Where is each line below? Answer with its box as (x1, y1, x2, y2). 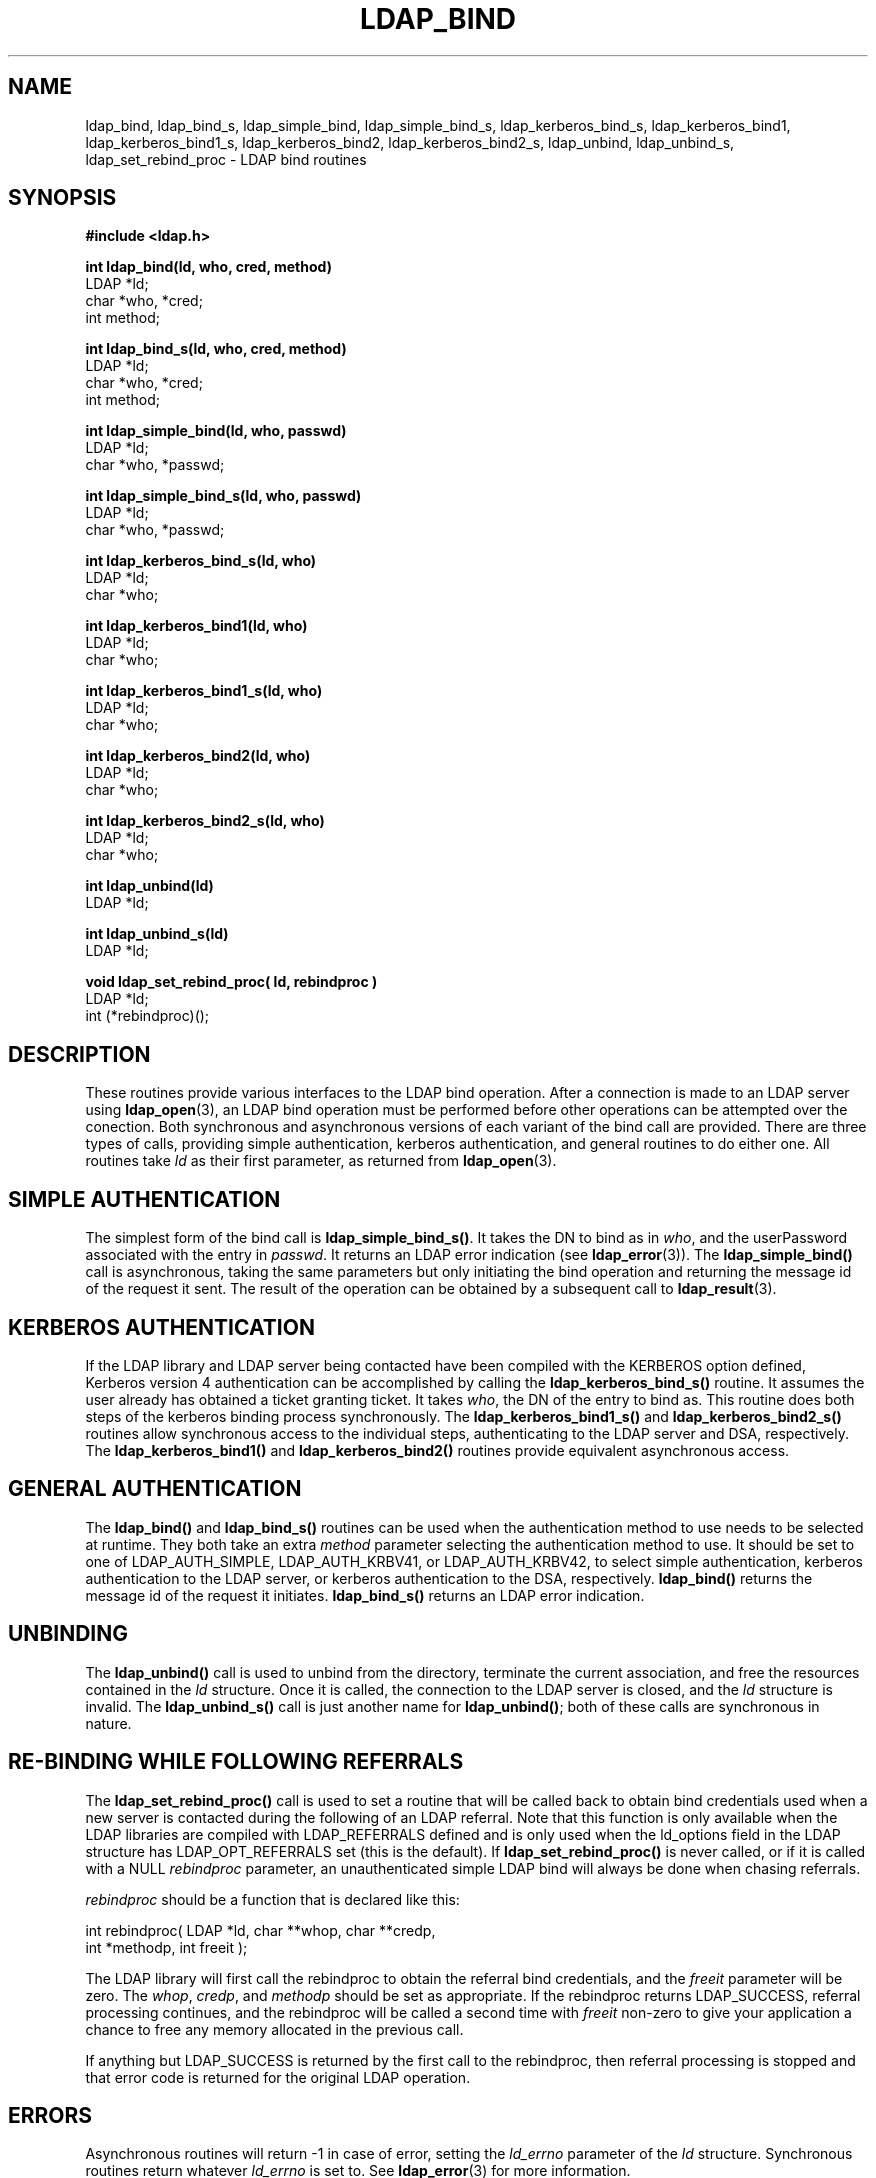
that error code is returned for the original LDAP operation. (85, 2068, 471, 2086)
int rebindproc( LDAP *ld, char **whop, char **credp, (85, 1921, 436, 1939)
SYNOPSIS (8, 185, 117, 211)
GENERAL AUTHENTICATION (8, 1476, 302, 1502)
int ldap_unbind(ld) (85, 877, 214, 895)
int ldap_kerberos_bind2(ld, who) (85, 747, 311, 765)
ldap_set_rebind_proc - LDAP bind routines (85, 150, 367, 168)
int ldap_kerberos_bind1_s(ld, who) (85, 682, 323, 700)
